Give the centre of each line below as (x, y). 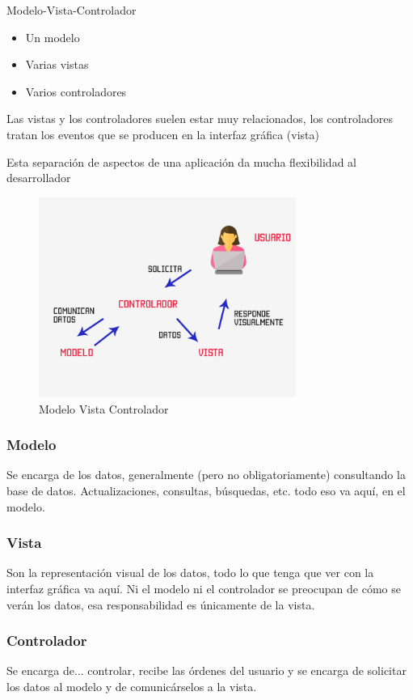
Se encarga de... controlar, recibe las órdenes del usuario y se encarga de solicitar (206, 670)
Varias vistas (57, 64)
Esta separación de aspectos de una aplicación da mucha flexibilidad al (181, 161)
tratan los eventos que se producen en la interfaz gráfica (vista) (163, 134)
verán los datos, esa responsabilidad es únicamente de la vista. (161, 604)
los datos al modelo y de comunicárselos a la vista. (132, 687)
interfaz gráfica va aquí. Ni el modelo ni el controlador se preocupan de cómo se (204, 589)
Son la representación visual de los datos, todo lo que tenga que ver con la (190, 573)
